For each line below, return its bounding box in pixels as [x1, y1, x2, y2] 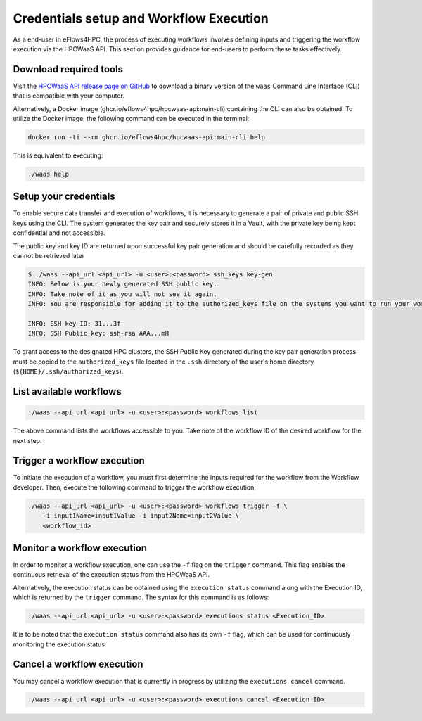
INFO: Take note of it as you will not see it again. [27, 290, 217, 298]
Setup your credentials [13, 191, 115, 203]
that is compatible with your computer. [13, 91, 124, 100]
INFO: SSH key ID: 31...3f [27, 319, 121, 327]
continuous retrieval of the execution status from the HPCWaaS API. [13, 570, 210, 579]
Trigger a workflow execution [13, 454, 145, 467]
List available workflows [13, 385, 122, 397]
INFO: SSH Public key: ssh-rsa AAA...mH [27, 329, 169, 338]
